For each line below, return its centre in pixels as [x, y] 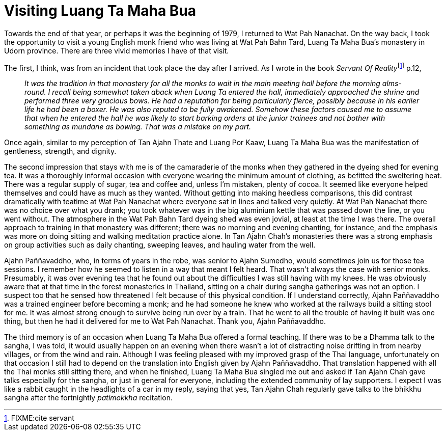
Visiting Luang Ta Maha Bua [100, 11]
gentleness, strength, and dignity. [60, 151]
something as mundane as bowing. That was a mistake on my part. [138, 127]
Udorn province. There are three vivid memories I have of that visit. [117, 50]
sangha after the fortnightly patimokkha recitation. [88, 398]
